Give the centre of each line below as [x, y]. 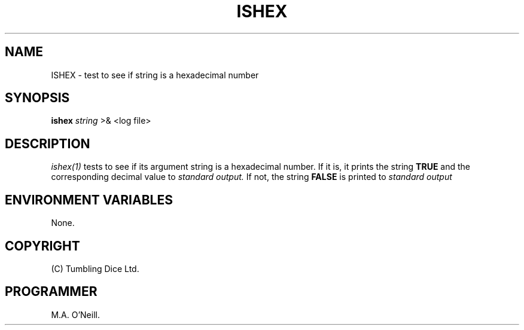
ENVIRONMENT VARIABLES [89, 200]
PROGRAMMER [51, 292]
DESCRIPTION [48, 143]
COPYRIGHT [42, 246]
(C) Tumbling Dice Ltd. [95, 268]
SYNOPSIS [37, 98]
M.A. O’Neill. [75, 314]
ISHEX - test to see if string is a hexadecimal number [155, 75]
